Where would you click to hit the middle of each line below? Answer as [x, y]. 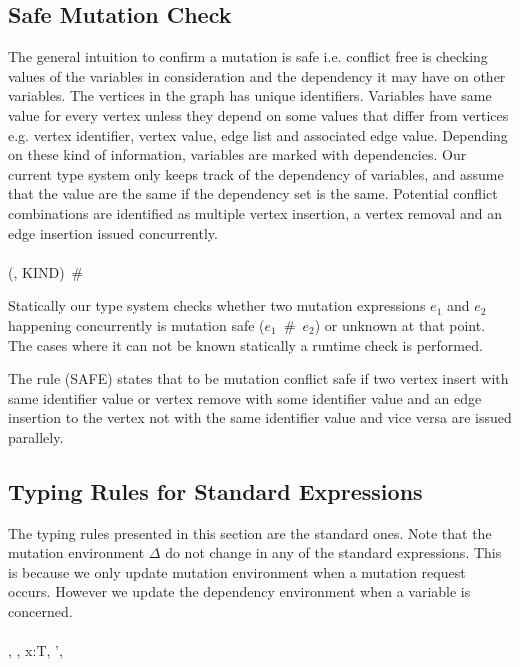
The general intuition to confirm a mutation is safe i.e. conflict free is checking [248, 56]
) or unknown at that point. [400, 324]
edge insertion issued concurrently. [113, 232]
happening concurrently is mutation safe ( [136, 324]
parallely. [36, 436]
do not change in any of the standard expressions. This [333, 552]
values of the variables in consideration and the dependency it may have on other [257, 75]
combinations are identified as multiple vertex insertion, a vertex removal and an [255, 212]
